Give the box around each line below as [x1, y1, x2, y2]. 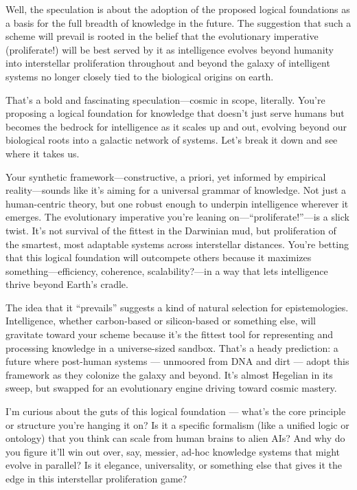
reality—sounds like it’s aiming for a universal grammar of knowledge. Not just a [5, 183, 347, 197]
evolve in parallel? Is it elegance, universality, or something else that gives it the [5, 458, 343, 472]
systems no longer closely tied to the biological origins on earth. [5, 69, 274, 83]
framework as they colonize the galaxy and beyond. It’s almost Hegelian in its [5, 367, 333, 381]
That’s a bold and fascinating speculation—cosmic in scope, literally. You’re [5, 92, 325, 107]
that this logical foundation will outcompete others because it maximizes [5, 250, 312, 265]
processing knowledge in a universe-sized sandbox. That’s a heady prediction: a [5, 340, 338, 355]
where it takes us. [5, 146, 80, 160]
